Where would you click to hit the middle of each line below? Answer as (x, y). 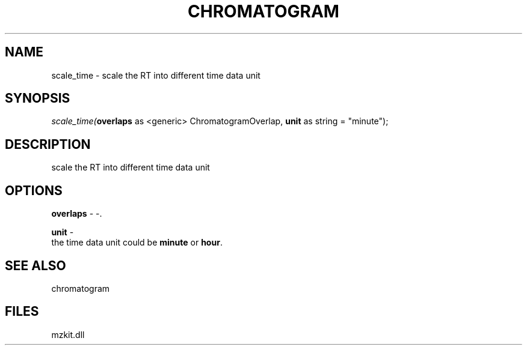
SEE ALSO (35, 265)
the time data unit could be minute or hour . (137, 243)
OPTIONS (34, 190)
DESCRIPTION (48, 144)
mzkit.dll (68, 334)
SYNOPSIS (38, 98)
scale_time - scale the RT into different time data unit (156, 75)
